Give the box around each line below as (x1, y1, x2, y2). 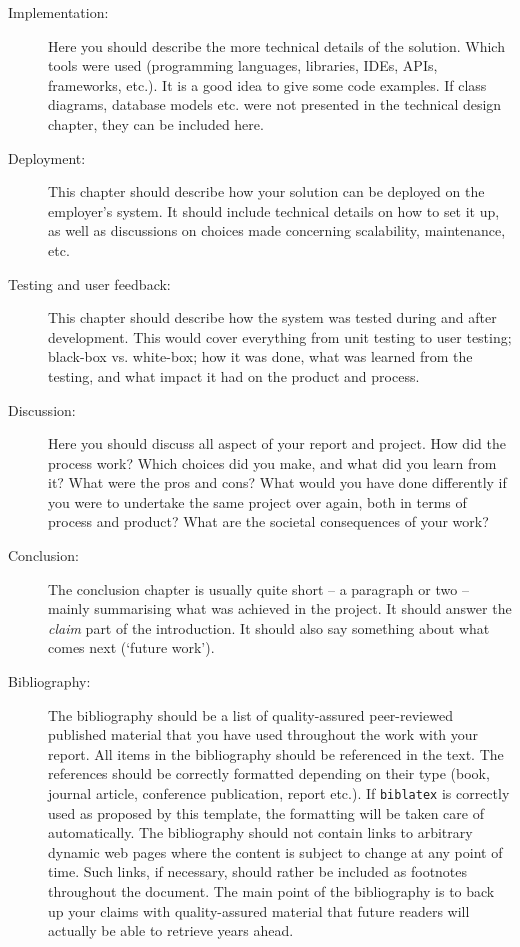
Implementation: (8, 2, 109, 22)
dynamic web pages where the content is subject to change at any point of (48, 841, 503, 862)
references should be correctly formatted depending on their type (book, (48, 763, 490, 784)
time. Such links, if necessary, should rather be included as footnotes (48, 861, 468, 882)
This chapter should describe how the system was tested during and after (48, 307, 497, 328)
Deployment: (8, 147, 86, 168)
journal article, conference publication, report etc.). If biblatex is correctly (48, 783, 510, 803)
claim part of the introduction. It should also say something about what (48, 617, 490, 638)
